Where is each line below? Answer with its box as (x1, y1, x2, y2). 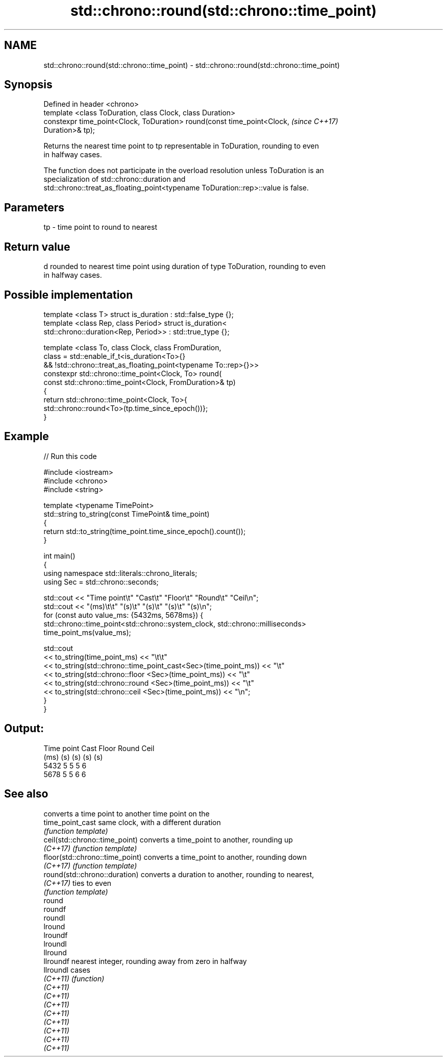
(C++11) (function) (43, 974, 105, 983)
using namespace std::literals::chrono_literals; (43, 568, 197, 577)
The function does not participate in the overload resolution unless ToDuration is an (43, 166, 324, 175)
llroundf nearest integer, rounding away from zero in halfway (43, 956, 247, 966)
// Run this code (43, 451, 97, 461)
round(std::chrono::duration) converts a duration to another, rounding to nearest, (43, 870, 314, 879)
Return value (4, 240, 70, 253)
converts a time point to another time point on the (43, 809, 210, 818)
